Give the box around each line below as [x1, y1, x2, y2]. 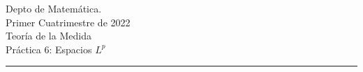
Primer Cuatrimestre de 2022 [6, 15, 131, 29]
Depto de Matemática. [6, 1, 102, 15]
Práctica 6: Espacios [6, 42, 92, 56]
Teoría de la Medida [6, 28, 91, 43]
